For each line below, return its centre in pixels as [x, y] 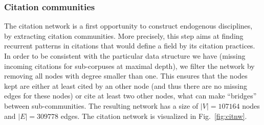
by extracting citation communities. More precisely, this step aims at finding [124, 35]
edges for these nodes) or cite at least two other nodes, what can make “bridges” [130, 96]
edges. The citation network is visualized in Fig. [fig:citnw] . [154, 116]
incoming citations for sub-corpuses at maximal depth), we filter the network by [129, 66]
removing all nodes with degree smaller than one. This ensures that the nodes [126, 76]
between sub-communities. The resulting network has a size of [101, 105]
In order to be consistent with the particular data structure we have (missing [125, 56]
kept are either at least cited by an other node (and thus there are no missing [126, 85]
